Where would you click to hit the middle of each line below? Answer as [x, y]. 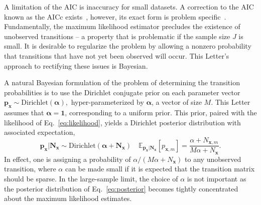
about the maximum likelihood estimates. [68, 198]
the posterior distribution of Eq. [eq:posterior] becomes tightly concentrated [121, 188]
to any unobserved [213, 159]
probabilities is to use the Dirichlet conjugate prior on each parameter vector [122, 92]
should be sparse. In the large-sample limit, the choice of [91, 179]
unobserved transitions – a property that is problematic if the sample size [117, 36]
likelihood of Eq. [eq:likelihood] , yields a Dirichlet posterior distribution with [122, 122]
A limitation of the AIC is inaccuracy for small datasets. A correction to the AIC [129, 7]
